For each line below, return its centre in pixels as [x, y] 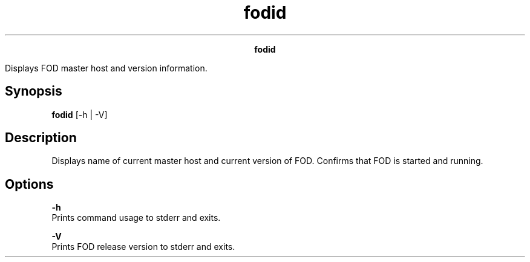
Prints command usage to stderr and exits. [136, 218]
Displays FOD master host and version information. [106, 68]
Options [29, 184]
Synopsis [34, 91]
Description [41, 138]
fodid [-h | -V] [80, 114]
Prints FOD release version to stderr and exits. [143, 247]
